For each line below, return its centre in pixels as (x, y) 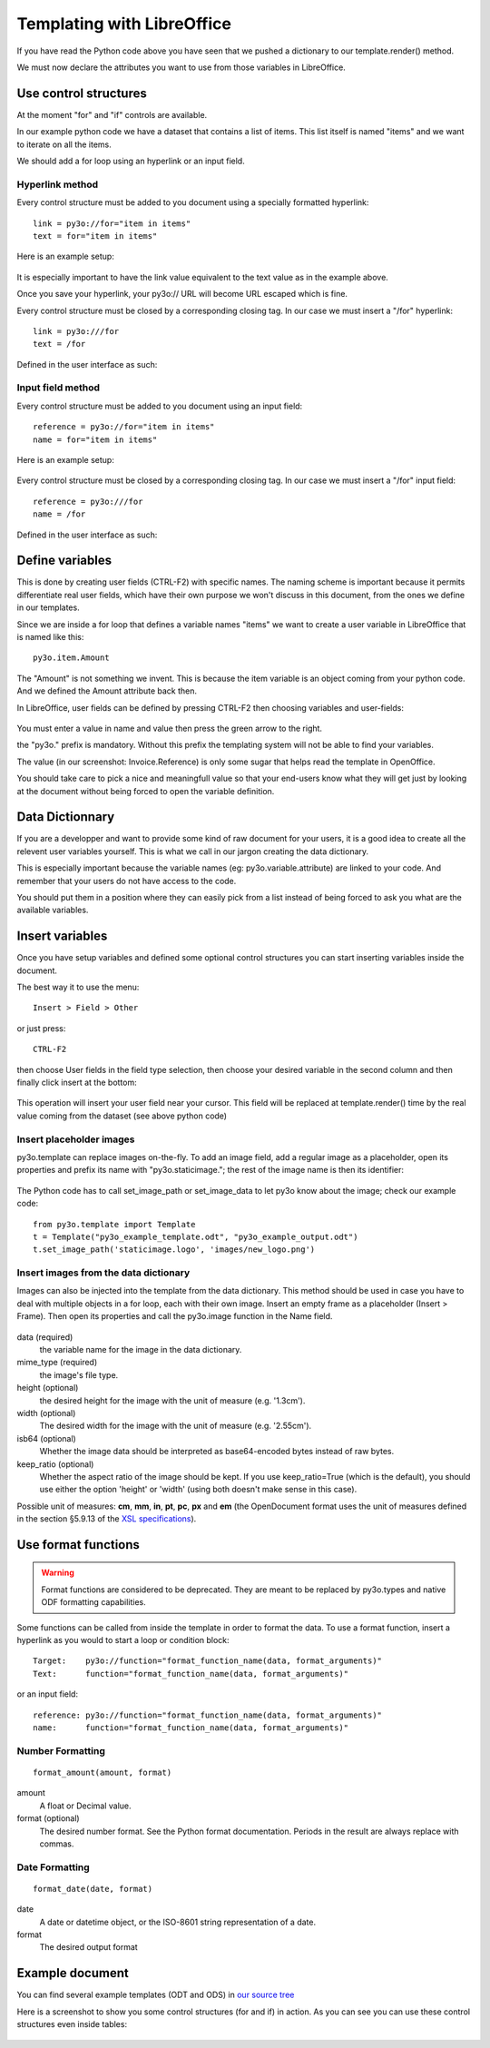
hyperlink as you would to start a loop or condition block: (123, 1640)
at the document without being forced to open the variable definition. (146, 791)
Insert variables (62, 936)
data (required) (45, 1337)
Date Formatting (53, 1867)
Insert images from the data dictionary (103, 1273)
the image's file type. (79, 1374)
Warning (58, 1573)
